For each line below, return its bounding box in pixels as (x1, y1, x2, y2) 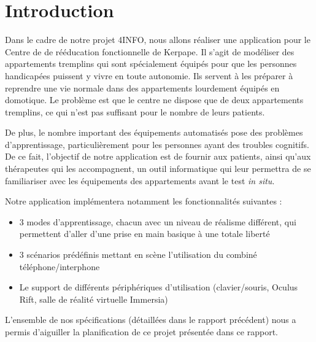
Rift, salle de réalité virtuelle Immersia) (19, 292, 168, 305)
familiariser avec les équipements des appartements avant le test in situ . (5, 174, 275, 187)
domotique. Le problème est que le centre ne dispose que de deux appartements (5, 93, 304, 106)
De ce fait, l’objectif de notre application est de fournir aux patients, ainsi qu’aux (5, 150, 311, 163)
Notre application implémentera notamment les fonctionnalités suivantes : (5, 195, 282, 208)
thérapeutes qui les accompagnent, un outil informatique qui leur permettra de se (5, 162, 311, 175)
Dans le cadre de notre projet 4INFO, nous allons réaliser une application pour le (5, 33, 310, 46)
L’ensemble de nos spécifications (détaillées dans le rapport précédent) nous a (5, 313, 296, 326)
